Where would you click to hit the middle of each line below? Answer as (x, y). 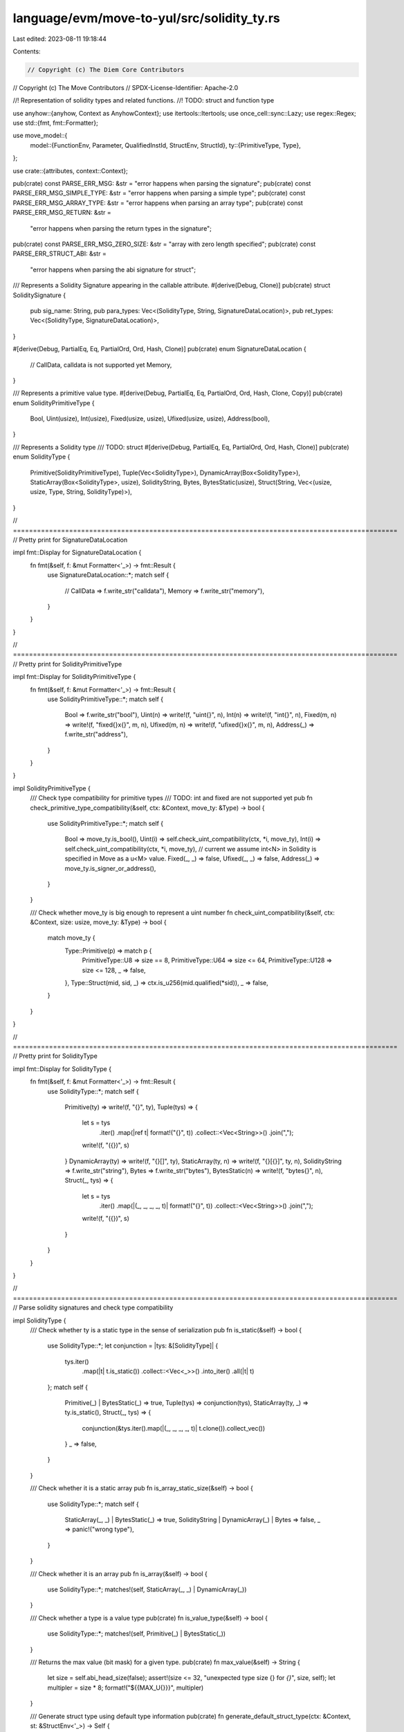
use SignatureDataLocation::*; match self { (108, 575)
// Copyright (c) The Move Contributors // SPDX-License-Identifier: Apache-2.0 (126, 87)
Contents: (27, 51)
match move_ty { (71, 938)
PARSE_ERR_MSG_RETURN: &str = (62, 213)
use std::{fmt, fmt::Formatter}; (55, 123)
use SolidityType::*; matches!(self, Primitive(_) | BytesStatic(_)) (137, 1634)
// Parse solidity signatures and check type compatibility (93, 1308)
